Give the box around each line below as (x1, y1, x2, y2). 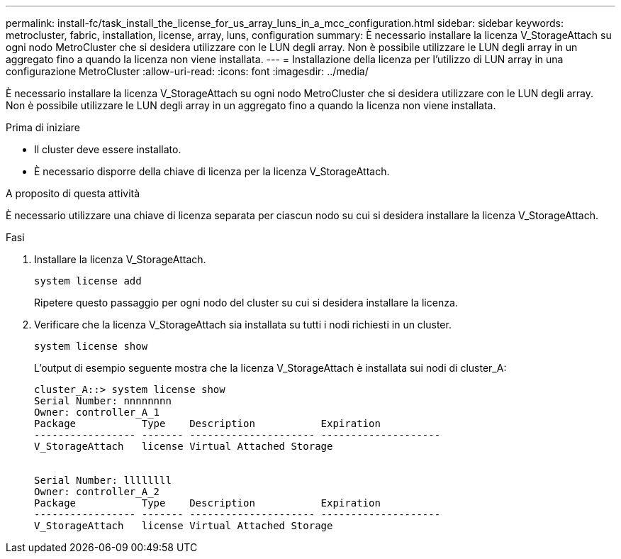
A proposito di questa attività (6, 187, 140, 199)
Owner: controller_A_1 (34, 406, 160, 418)
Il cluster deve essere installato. (34, 143, 181, 155)
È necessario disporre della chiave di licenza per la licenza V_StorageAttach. (34, 165, 390, 177)
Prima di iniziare (6, 121, 80, 133)
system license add (34, 275, 142, 287)
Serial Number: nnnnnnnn (34, 395, 172, 406)
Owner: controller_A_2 (34, 486, 160, 497)
